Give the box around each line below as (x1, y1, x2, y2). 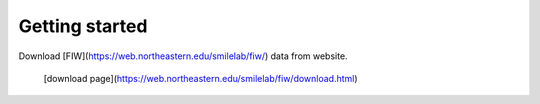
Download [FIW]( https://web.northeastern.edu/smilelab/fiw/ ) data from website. (18, 50, 349, 62)
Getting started (18, 15, 148, 37)
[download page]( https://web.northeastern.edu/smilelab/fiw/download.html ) (43, 72, 359, 84)
